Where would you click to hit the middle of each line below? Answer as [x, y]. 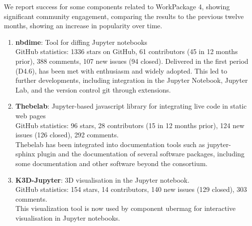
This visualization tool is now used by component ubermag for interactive [126, 208]
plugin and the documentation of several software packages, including [141, 154]
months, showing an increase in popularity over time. [83, 26]
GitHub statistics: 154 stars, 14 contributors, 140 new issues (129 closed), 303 [131, 189]
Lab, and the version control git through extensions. [93, 89]
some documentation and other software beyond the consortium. [111, 163]
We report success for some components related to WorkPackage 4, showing [117, 6]
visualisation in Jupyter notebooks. [68, 217]
